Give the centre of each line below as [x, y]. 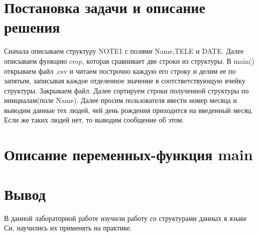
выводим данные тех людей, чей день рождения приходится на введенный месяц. [128, 110]
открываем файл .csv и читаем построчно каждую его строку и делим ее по [120, 71]
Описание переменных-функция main [128, 154]
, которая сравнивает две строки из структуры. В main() [168, 61]
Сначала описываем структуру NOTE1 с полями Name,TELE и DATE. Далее [124, 51]
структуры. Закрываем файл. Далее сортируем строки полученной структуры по [126, 90]
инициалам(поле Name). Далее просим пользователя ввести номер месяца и [120, 100]
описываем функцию [36, 61]
